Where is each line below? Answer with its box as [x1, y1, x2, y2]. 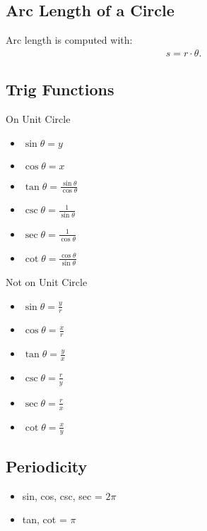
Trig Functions [6, 78, 114, 100]
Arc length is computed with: [6, 32, 133, 47]
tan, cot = [22, 512, 67, 527]
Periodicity [6, 455, 88, 477]
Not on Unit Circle [6, 274, 88, 289]
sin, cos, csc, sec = [22, 488, 102, 503]
